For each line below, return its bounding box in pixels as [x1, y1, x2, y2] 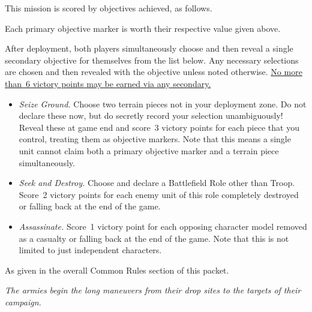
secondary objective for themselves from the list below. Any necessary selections [5, 53, 299, 66]
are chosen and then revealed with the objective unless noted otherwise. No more [5, 65, 302, 78]
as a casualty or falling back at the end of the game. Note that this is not [19, 232, 289, 244]
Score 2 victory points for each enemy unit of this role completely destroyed [19, 188, 299, 200]
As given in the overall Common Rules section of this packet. [5, 263, 229, 276]
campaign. [5, 295, 41, 308]
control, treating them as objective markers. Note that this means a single [19, 133, 291, 145]
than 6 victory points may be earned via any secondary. [5, 77, 211, 89]
